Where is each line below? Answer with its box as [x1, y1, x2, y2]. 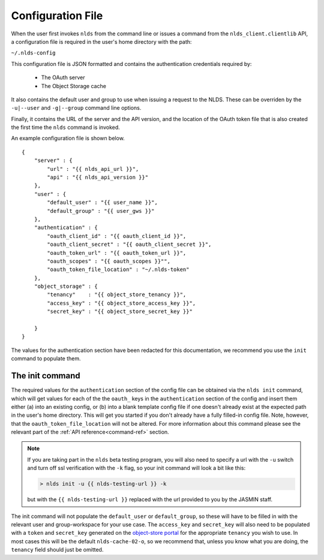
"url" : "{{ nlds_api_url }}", [47, 165, 139, 172]
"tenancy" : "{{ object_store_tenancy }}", [47, 291, 187, 298]
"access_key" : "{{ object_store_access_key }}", [47, 300, 196, 306]
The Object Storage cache [41, 82, 106, 89]
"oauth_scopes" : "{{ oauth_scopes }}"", [47, 258, 171, 264]
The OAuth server [41, 74, 85, 81]
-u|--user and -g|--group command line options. [11, 104, 142, 112]
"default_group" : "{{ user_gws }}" [47, 207, 155, 214]
